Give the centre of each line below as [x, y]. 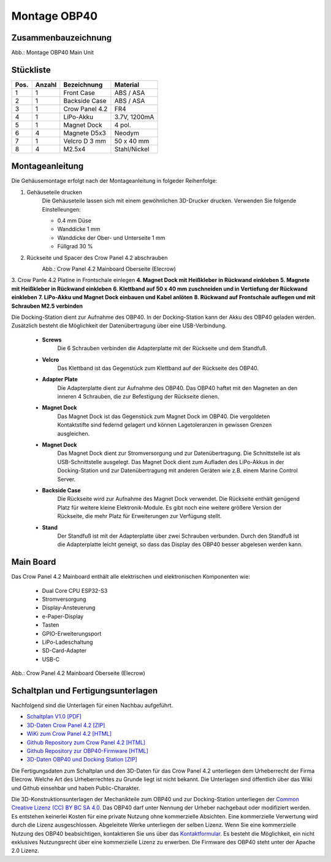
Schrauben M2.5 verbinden [47, 306]
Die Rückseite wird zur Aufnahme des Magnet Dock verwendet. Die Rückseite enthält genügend [179, 499]
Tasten [51, 625]
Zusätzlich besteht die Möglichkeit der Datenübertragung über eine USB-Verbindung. [119, 326]
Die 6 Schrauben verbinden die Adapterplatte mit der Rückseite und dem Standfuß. [162, 348]
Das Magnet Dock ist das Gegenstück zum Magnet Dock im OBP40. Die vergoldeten [164, 416]
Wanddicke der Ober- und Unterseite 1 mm [111, 238]
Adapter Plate [60, 380]
